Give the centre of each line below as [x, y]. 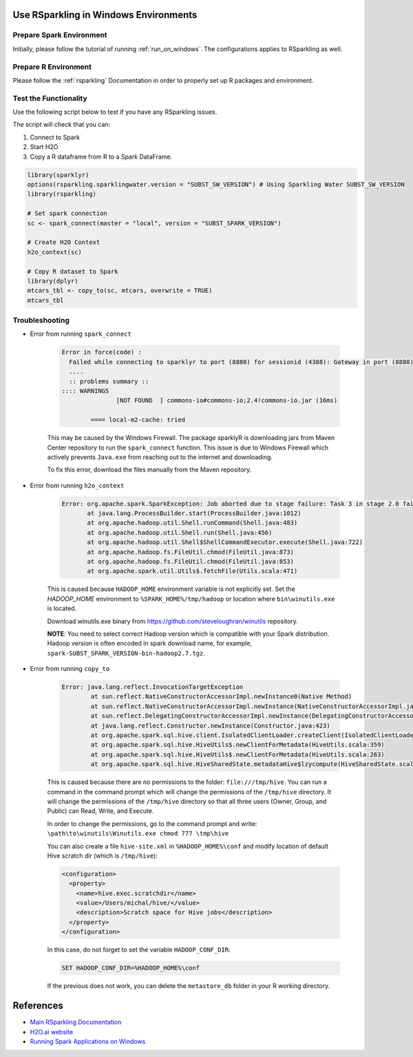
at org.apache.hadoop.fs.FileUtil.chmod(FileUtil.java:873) [191, 552]
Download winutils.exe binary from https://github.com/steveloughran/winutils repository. [173, 621]
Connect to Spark [55, 137]
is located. [62, 608]
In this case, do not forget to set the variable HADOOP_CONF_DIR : [139, 950]
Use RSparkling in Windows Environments [105, 15]
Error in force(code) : [102, 352]
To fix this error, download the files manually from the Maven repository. [149, 470]
